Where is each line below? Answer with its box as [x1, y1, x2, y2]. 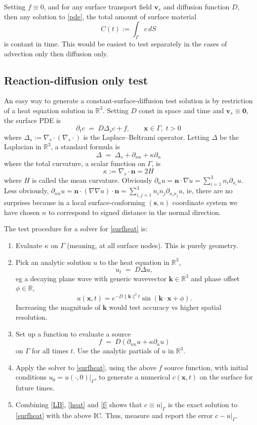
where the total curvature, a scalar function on [4, 158, 145, 169]
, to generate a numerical [94, 372, 171, 382]
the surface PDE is [4, 115, 61, 125]
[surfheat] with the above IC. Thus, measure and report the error [15, 410, 213, 420]
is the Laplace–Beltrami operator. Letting [83, 131, 210, 142]
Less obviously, [4, 185, 49, 196]
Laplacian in [4, 141, 42, 152]
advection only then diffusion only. [4, 48, 108, 58]
